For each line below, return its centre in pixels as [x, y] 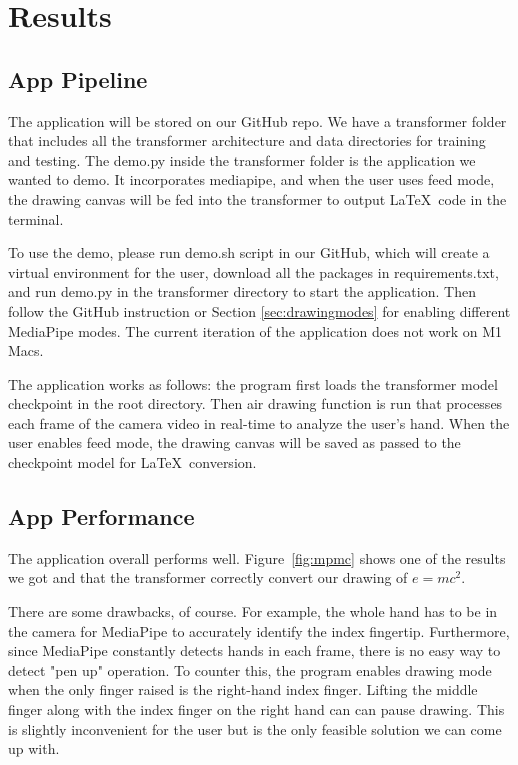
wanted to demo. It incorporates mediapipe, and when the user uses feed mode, [251, 179]
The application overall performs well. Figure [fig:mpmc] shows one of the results [257, 557]
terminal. [36, 218]
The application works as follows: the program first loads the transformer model [253, 383]
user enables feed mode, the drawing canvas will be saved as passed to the [234, 442]
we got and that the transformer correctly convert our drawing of [208, 577]
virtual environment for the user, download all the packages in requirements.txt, [253, 271]
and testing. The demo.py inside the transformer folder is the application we [242, 159]
